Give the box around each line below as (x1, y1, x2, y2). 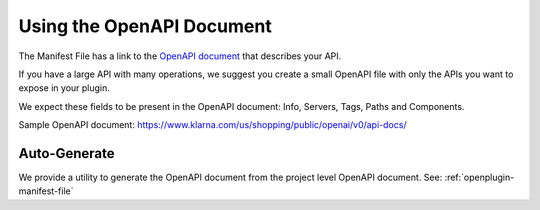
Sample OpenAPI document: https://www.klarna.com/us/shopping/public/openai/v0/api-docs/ (18, 119, 407, 131)
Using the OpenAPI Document (18, 15, 272, 37)
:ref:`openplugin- (444, 171, 515, 184)
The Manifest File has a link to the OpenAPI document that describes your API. (18, 50, 342, 62)
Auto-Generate (18, 145, 115, 162)
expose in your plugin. (18, 82, 110, 94)
